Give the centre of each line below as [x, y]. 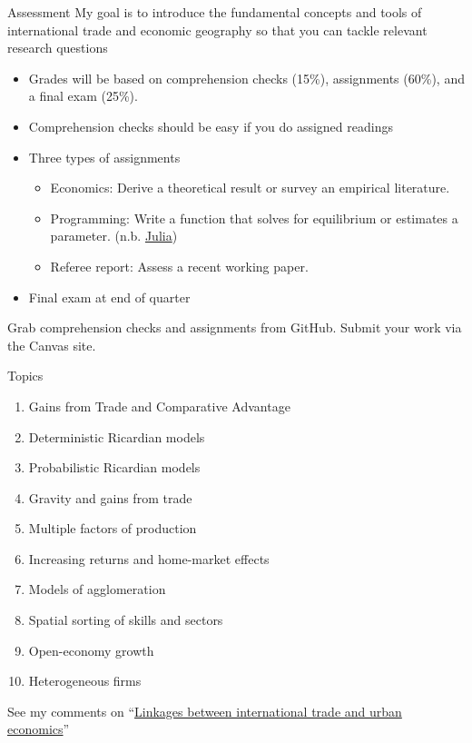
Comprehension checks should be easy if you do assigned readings [211, 126]
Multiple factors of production [113, 528]
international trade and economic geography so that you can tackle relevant [217, 30]
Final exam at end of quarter [109, 297]
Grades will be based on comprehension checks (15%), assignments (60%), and [246, 78]
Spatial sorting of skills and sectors [126, 620]
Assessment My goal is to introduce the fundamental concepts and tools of [215, 12]
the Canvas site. [52, 345]
